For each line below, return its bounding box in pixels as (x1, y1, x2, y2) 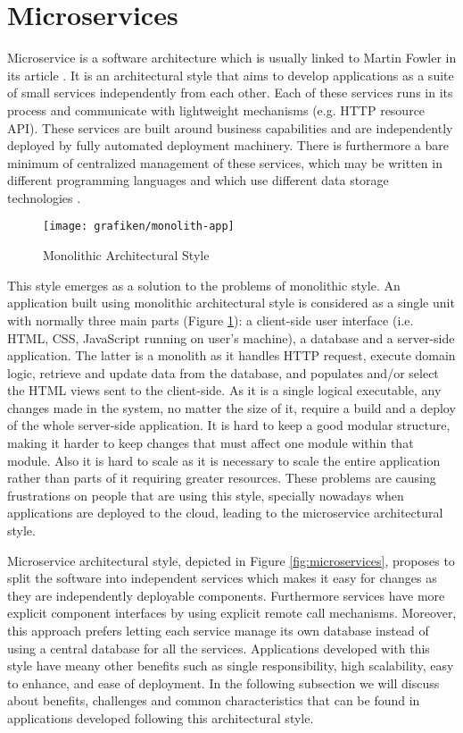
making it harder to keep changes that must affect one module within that (7, 434, 414, 452)
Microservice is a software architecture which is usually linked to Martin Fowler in (7, 48, 457, 67)
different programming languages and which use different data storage (7, 171, 389, 190)
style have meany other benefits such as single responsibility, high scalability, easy (7, 656, 454, 675)
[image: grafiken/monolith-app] (43, 220, 235, 233)
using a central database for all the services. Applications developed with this (7, 638, 430, 657)
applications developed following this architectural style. (7, 708, 314, 727)
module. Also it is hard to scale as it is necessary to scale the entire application (7, 451, 441, 469)
